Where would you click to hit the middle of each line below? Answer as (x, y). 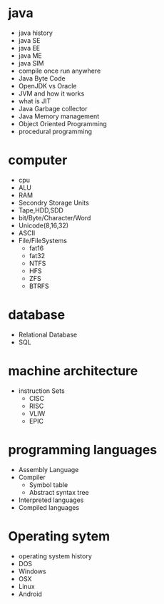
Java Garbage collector (53, 108)
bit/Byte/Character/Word (55, 217)
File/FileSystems (42, 240)
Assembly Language (48, 469)
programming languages (83, 450)
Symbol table (48, 485)
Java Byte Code (42, 78)
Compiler (32, 477)
